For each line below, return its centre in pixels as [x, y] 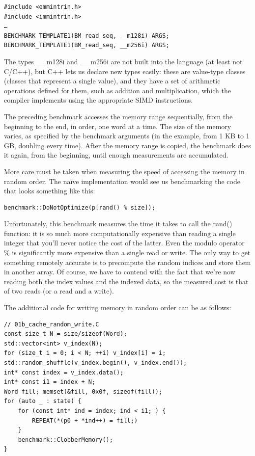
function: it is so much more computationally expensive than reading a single [120, 233]
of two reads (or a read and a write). [59, 291]
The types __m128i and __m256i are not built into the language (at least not [123, 61]
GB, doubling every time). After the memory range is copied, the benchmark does [127, 145]
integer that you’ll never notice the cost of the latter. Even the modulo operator [124, 243]
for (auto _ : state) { [43, 401]
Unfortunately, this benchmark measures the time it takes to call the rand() [118, 224]
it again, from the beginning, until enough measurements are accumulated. [116, 155]
